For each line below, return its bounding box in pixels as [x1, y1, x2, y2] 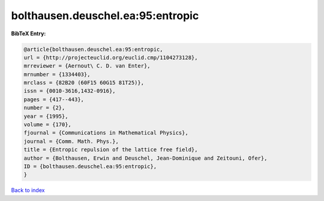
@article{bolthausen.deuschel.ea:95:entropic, [23, 45, 163, 53]
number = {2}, [23, 105, 65, 111]
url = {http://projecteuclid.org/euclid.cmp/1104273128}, [23, 54, 198, 61]
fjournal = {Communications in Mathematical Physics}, [23, 129, 188, 136]
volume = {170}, [23, 121, 72, 128]
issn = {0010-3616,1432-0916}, [23, 87, 116, 95]
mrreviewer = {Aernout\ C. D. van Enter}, [23, 63, 151, 69]
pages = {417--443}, [23, 96, 84, 103]
